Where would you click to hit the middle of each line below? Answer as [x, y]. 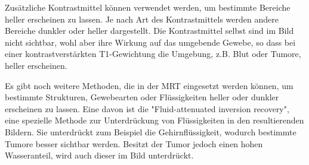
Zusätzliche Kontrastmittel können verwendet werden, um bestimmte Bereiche [148, 7]
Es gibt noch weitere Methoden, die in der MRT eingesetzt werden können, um [149, 85]
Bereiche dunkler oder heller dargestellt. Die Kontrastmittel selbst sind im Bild [149, 31]
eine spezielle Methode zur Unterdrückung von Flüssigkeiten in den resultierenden [154, 120]
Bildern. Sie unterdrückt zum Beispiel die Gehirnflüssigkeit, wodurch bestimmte [151, 131]
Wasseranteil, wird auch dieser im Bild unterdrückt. [99, 155]
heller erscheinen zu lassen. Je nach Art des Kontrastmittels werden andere [142, 19]
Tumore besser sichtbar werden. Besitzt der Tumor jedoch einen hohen [134, 143]
